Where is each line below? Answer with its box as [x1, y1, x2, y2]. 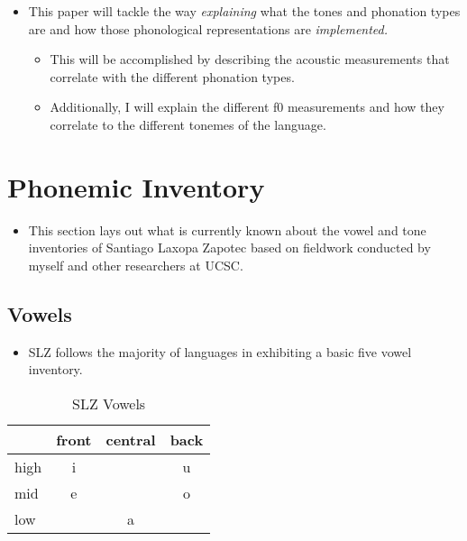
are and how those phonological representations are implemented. [28, 19, 389, 38]
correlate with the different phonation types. [50, 67, 295, 86]
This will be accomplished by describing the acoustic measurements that [50, 50, 450, 69]
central [105, 428, 156, 450]
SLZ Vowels [71, 392, 146, 414]
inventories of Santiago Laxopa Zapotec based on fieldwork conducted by [28, 238, 431, 257]
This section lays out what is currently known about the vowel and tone [28, 220, 426, 239]
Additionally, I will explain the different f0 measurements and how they [50, 97, 444, 116]
